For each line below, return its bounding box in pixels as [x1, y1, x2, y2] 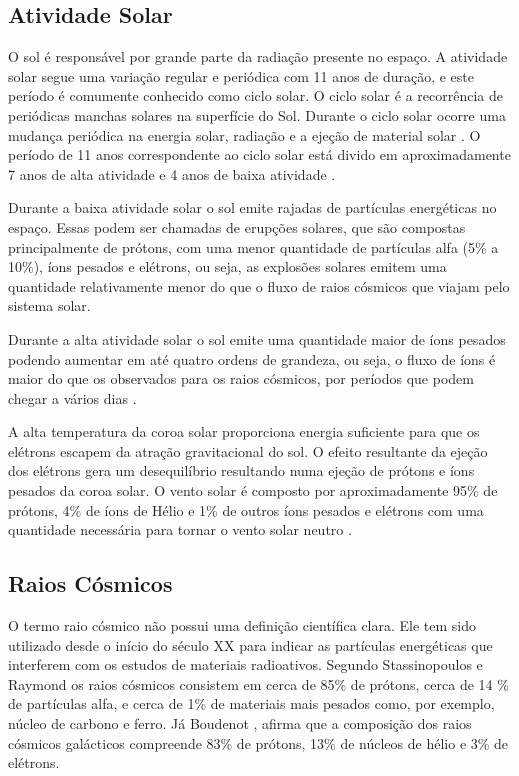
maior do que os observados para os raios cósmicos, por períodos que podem [8, 368, 474, 389]
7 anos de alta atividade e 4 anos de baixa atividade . [8, 163, 336, 184]
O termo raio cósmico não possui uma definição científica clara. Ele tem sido [8, 615, 477, 636]
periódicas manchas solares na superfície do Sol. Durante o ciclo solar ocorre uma [8, 104, 506, 125]
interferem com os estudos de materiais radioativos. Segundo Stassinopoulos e [8, 654, 483, 675]
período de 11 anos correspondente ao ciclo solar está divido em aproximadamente [8, 144, 511, 165]
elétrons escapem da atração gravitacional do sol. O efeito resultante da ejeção [8, 440, 488, 461]
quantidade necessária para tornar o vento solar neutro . [8, 519, 352, 540]
